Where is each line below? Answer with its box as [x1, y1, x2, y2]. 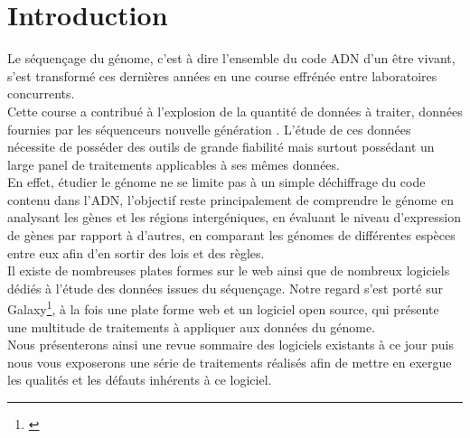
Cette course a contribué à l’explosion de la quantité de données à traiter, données [7, 101, 463, 120]
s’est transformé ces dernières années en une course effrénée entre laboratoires [7, 66, 437, 85]
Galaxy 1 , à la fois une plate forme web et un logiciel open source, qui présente [7, 297, 439, 319]
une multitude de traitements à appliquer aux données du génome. [7, 317, 376, 336]
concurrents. [7, 84, 75, 103]
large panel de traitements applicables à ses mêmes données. [7, 154, 340, 173]
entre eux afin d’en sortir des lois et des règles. [7, 243, 265, 262]
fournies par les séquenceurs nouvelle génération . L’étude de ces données [7, 119, 411, 138]
